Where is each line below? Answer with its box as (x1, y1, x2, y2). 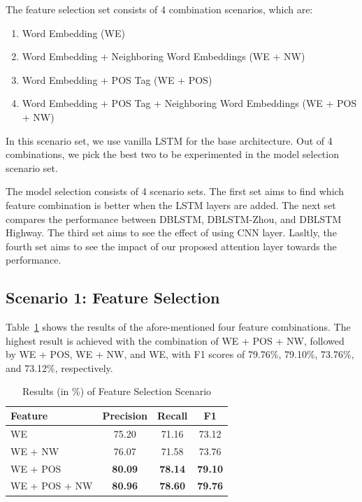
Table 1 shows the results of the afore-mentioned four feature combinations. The (6, 320, 351, 334)
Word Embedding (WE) (22, 25, 125, 40)
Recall (157, 408, 188, 423)
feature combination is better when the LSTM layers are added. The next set (6, 197, 336, 212)
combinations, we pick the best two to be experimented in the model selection (6, 147, 339, 162)
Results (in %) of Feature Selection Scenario (22, 384, 212, 399)
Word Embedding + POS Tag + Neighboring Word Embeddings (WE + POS (22, 96, 357, 110)
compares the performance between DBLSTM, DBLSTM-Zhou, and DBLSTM (6, 211, 342, 226)
